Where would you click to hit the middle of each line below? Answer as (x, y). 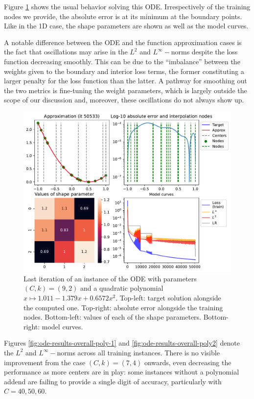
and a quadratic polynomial (122, 288)
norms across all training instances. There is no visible (138, 352)
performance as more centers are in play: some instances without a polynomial (122, 372)
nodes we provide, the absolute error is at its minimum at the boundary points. (123, 16)
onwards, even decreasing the (188, 362)
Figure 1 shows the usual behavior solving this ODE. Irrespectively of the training (127, 6)
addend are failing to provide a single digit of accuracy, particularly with (113, 381)
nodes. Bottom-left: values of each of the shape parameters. (112, 317)
